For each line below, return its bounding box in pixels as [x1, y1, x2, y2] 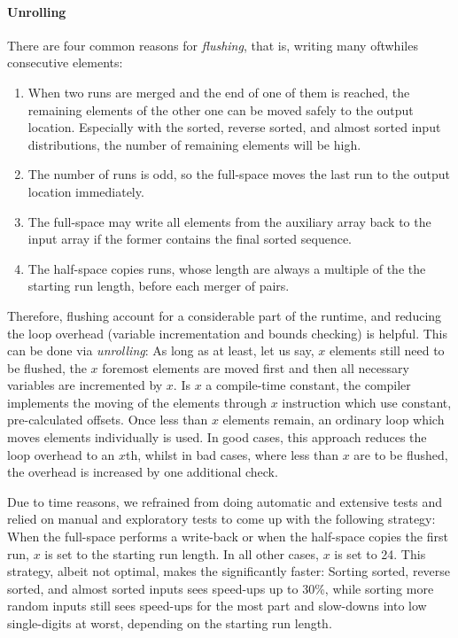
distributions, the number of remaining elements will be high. [27, 135, 361, 153]
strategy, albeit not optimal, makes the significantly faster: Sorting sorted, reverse [7, 562, 451, 580]
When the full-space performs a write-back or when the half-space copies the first [7, 527, 448, 546]
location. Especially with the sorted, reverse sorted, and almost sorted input [27, 118, 441, 136]
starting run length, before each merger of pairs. [27, 276, 290, 295]
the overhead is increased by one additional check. [7, 463, 278, 481]
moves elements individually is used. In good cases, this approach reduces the [7, 428, 427, 447]
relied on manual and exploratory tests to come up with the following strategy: [7, 510, 436, 528]
